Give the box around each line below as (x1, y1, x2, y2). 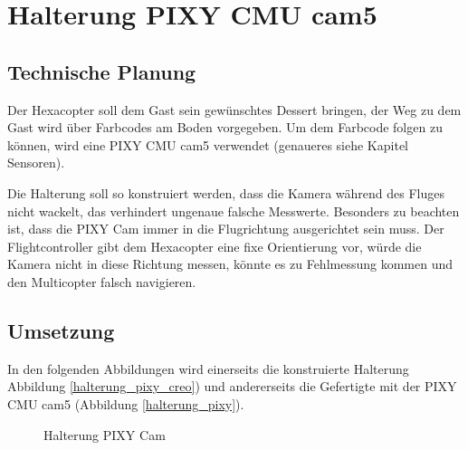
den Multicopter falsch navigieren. (7, 272, 196, 291)
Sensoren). (7, 153, 65, 172)
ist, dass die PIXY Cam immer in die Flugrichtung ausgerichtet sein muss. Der (7, 219, 444, 238)
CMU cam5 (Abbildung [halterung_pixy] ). (7, 394, 244, 413)
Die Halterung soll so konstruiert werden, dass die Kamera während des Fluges (7, 183, 444, 202)
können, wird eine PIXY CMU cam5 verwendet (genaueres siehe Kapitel (7, 135, 408, 154)
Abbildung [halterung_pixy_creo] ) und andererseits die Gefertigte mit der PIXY (7, 377, 457, 396)
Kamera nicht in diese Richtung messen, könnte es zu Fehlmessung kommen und (7, 254, 453, 273)
